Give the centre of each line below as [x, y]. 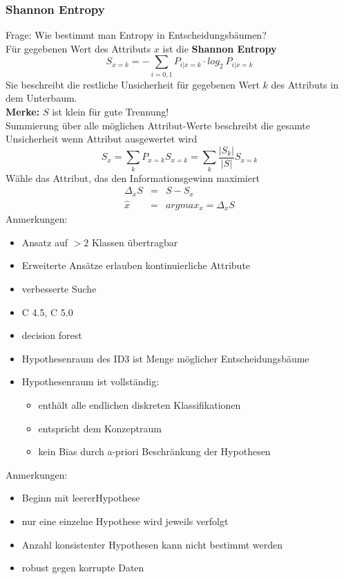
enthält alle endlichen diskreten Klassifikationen [140, 405]
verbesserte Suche [59, 289]
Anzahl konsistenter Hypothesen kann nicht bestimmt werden [152, 544]
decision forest [52, 335]
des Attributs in [305, 84]
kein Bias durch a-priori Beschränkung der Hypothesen [154, 451]
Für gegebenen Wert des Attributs [78, 48]
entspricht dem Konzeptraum [100, 428]
